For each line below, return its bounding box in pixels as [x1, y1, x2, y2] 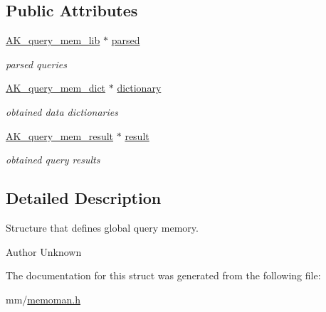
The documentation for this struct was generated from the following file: [6, 268, 321, 283]
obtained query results [6, 152, 100, 167]
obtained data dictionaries [6, 104, 118, 119]
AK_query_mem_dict [6, 80, 106, 95]
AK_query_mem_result [6, 128, 114, 143]
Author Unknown [6, 244, 82, 259]
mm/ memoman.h [6, 291, 80, 306]
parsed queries [6, 56, 67, 71]
